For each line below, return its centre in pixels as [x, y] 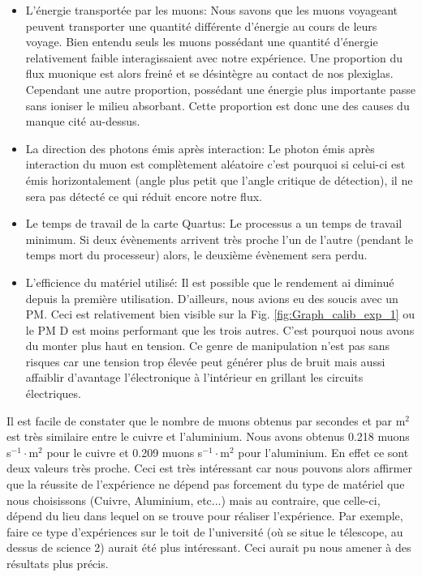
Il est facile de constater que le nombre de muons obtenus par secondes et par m [206, 420]
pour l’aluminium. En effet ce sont [323, 452]
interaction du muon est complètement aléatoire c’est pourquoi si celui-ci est [215, 164]
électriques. [53, 393]
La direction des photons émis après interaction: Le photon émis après [200, 148]
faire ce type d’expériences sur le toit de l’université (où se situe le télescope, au [205, 531]
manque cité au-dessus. [83, 121]
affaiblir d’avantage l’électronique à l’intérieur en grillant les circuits [194, 377]
